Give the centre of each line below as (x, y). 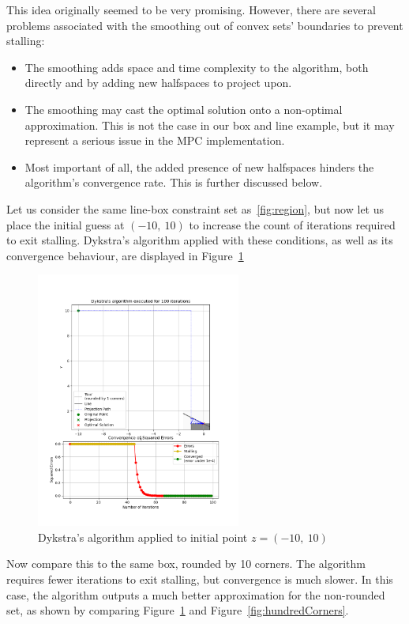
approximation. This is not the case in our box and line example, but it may (210, 125)
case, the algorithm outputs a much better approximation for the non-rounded (196, 594)
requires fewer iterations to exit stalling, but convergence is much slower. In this (200, 579)
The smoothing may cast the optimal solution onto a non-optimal (184, 109)
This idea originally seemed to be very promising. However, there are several (191, 9)
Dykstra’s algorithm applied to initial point (143, 537)
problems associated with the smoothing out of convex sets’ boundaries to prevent (205, 25)
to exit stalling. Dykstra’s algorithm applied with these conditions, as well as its (200, 240)
